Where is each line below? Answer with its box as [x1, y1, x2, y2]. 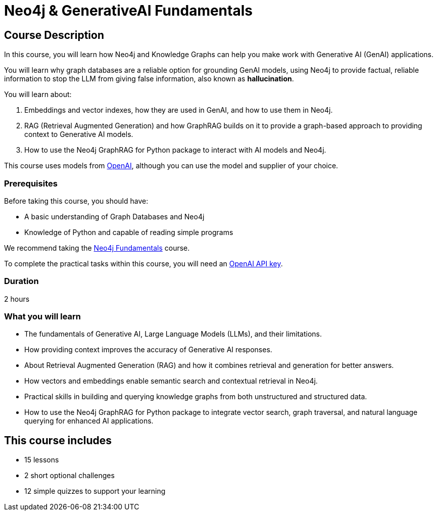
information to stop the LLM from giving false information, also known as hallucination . [4, 74, 294, 83]
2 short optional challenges [24, 471, 115, 480]
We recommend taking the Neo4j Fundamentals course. [4, 243, 190, 252]
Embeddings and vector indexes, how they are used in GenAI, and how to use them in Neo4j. [24, 106, 333, 115]
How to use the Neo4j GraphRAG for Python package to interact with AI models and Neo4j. [24, 146, 326, 155]
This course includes [4, 434, 112, 447]
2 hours [4, 294, 30, 303]
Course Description [4, 28, 104, 41]
